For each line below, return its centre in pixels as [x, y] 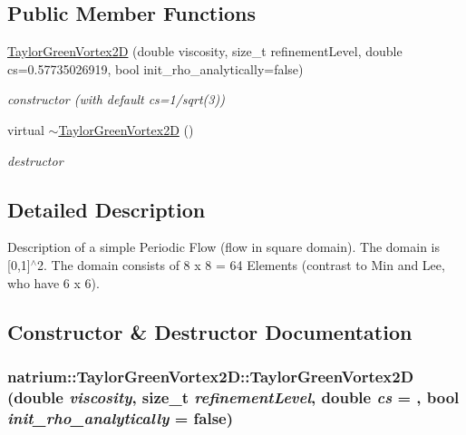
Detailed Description [107, 209]
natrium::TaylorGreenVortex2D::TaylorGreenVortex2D [211, 376]
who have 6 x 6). [53, 282]
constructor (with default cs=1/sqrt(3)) [116, 99]
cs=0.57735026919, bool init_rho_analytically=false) [155, 68]
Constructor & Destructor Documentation [210, 331]
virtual [26, 129]
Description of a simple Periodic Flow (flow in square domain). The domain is [224, 247]
